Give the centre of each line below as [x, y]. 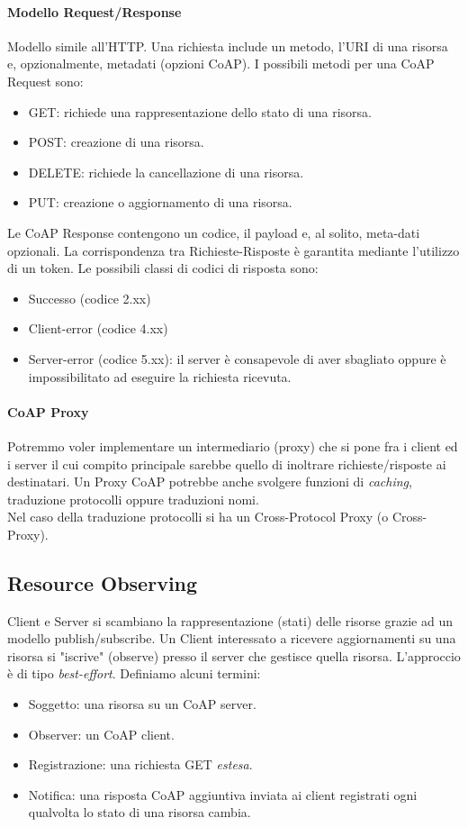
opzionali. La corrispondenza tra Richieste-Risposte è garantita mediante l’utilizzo [234, 250]
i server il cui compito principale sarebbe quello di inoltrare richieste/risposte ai [227, 463]
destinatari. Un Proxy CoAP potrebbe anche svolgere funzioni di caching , [210, 482]
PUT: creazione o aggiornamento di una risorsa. [160, 202]
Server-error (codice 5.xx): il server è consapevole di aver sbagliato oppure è [237, 358]
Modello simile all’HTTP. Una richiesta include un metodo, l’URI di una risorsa [228, 45]
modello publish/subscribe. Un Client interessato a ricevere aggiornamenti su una [232, 638]
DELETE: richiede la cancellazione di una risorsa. [166, 172]
